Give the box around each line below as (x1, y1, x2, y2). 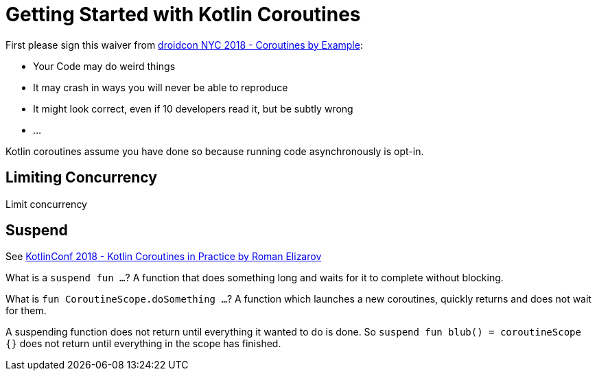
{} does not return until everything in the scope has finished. (5, 338, 281, 350)
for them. (5, 305, 47, 317)
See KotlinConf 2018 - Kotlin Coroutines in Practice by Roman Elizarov (5, 250, 322, 263)
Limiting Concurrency (5, 169, 157, 187)
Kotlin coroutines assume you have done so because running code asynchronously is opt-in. (5, 145, 424, 157)
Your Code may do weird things (33, 60, 176, 72)
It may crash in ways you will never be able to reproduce (33, 81, 288, 93)
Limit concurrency (5, 198, 87, 210)
